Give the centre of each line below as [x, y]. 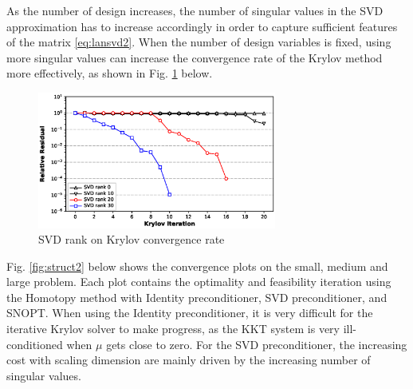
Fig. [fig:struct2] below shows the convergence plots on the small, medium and [197, 266]
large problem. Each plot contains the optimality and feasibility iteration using [199, 282]
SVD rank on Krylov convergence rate [132, 239]
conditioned [35, 344]
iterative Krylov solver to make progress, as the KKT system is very [173, 329]
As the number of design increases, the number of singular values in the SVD [195, 10]
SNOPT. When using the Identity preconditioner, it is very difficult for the [190, 313]
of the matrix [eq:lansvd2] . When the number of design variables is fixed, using [199, 42]
